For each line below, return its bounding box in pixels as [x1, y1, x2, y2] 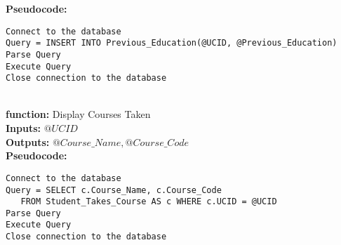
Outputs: [6, 134, 50, 149]
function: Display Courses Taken [6, 107, 151, 121]
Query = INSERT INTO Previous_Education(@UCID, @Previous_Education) [6, 38, 337, 48]
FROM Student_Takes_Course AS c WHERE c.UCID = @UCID [20, 197, 277, 207]
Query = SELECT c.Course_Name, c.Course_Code [6, 185, 222, 195]
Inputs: [6, 121, 41, 135]
